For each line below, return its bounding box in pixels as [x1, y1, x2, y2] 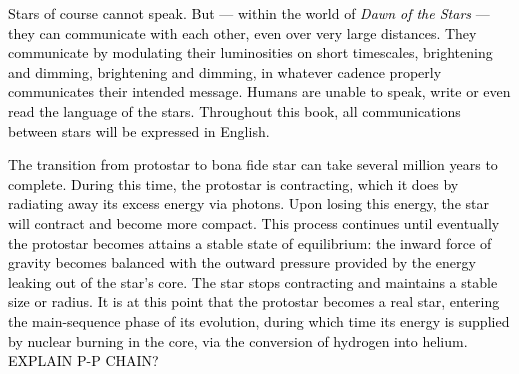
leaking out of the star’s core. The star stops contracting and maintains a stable [8, 271, 498, 292]
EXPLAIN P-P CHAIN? [8, 350, 159, 371]
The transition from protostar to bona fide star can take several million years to [8, 154, 498, 175]
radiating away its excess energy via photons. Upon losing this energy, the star [8, 193, 489, 214]
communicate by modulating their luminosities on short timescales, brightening [8, 42, 493, 63]
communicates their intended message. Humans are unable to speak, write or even [8, 81, 511, 102]
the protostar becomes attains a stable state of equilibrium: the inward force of [8, 232, 492, 253]
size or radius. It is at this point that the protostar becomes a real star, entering [8, 291, 500, 312]
